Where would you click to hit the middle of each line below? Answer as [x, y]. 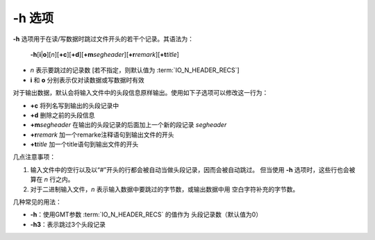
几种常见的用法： [37, 202]
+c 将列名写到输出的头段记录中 [75, 105]
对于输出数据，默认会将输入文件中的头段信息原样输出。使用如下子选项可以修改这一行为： [141, 93]
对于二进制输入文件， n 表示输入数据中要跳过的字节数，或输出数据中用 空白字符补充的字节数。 [165, 189]
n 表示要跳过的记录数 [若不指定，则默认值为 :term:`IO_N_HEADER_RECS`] [135, 70]
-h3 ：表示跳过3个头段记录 [68, 224]
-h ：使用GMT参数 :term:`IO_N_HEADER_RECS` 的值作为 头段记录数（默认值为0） [146, 214]
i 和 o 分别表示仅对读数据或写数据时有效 [87, 80]
